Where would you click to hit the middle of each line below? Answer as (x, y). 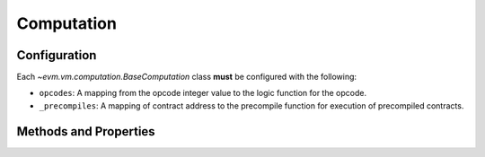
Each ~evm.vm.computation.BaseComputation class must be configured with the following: (187, 77)
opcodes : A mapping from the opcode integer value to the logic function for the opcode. (203, 93)
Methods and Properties (86, 131)
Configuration (57, 55)
